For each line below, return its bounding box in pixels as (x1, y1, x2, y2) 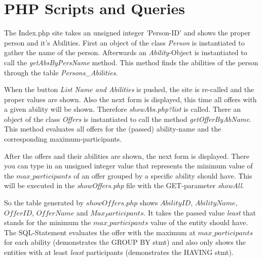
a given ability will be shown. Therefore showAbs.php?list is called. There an (4, 104, 241, 114)
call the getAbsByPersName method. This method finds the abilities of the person (4, 57, 258, 67)
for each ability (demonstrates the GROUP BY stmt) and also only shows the (4, 237, 246, 247)
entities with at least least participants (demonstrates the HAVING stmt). (4, 247, 234, 257)
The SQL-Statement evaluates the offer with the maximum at (4, 227, 196, 237)
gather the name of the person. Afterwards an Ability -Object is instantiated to (4, 47, 247, 58)
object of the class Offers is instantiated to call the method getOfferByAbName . (4, 113, 251, 124)
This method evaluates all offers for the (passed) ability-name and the (4, 123, 221, 134)
